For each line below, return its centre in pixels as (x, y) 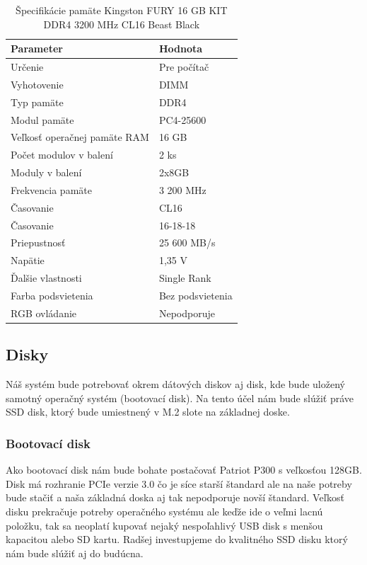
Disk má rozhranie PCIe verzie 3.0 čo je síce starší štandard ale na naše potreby (179, 483)
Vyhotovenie (37, 84)
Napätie (28, 260)
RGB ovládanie (44, 313)
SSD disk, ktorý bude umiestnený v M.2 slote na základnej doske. (148, 412)
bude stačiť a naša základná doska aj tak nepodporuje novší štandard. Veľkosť (175, 497)
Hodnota (181, 48)
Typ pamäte (37, 102)
